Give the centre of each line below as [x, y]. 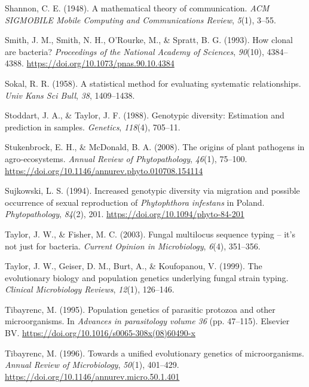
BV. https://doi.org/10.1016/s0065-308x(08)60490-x [100, 333]
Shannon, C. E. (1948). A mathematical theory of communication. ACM [137, 8]
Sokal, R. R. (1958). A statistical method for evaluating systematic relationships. [153, 83]
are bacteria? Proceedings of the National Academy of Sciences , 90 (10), [134, 51]
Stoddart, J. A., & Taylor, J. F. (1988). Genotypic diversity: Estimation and [145, 115]
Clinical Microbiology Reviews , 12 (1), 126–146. [90, 289]
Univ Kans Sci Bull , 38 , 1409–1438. [70, 95]
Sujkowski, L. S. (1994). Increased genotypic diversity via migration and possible [152, 191]
